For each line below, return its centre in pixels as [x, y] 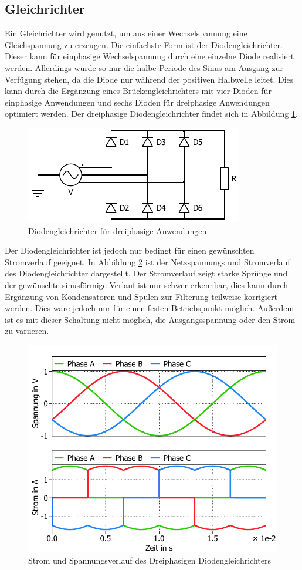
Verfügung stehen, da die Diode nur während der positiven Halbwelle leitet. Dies [149, 79]
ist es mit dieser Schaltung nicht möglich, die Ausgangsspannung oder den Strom [150, 319]
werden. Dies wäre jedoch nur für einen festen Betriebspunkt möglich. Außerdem [150, 308]
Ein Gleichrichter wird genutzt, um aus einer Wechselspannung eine [126, 33]
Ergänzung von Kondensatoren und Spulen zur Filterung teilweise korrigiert [141, 296]
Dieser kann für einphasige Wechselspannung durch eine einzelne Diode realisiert [150, 56]
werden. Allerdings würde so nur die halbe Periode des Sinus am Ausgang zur [144, 67]
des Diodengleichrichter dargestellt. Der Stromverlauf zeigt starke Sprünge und [146, 273]
